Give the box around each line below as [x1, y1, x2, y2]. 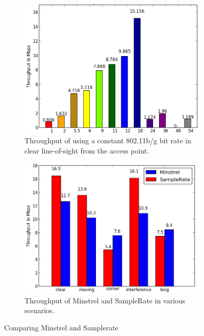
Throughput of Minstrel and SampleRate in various [24, 295, 186, 305]
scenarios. [24, 305, 55, 316]
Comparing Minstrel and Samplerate [4, 322, 118, 332]
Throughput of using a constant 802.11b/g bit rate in [24, 135, 191, 146]
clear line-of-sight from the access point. [24, 145, 149, 156]
